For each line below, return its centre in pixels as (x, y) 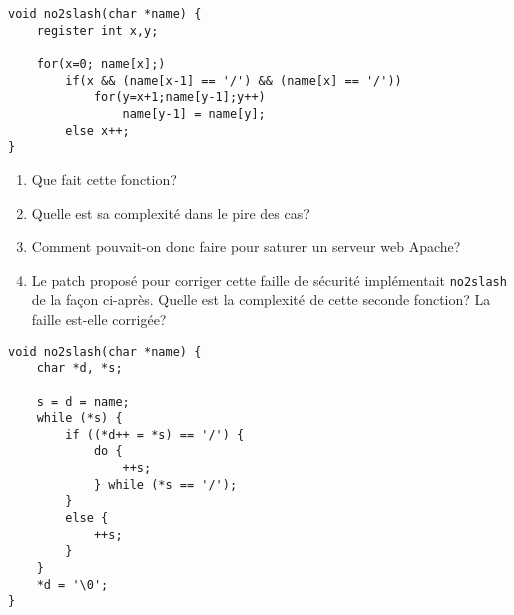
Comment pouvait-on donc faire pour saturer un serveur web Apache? (246, 246)
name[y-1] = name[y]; (194, 113)
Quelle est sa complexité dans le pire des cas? (170, 212)
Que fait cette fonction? (104, 178)
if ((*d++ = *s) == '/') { (155, 434)
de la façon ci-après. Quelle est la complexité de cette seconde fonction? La (261, 299)
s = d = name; (83, 401)
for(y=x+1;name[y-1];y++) (179, 97)
